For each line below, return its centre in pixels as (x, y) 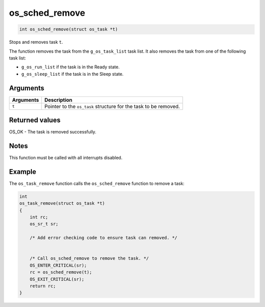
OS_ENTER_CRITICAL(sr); (58, 265)
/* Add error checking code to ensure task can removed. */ (104, 238)
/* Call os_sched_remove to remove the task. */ (89, 259)
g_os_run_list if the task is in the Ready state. (70, 67)
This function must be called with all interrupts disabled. (66, 158)
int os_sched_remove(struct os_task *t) (68, 29)
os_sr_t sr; (44, 224)
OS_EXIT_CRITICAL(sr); (57, 279)
